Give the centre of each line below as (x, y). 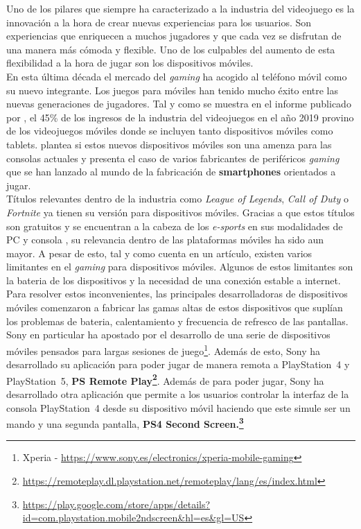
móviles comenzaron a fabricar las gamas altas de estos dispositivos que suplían (175, 307)
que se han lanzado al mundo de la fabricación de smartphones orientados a (171, 172)
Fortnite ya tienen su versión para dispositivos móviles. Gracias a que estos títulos (180, 212)
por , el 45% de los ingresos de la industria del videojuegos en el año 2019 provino (180, 117)
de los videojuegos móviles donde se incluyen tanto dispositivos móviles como (170, 131)
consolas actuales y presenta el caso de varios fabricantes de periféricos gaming (173, 158)
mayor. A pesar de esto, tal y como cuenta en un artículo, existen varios (159, 253)
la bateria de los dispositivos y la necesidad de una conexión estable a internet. (174, 280)
